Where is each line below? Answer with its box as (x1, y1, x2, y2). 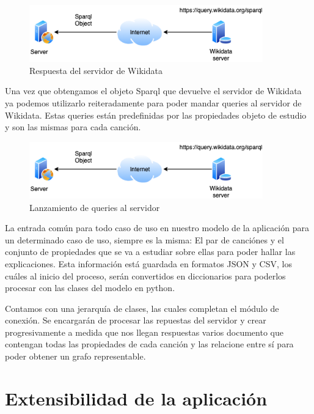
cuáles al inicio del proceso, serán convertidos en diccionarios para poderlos (5, 269, 286, 282)
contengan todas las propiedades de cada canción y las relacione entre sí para (5, 338, 294, 350)
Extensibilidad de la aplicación (5, 385, 268, 410)
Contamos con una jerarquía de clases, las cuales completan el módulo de (5, 301, 279, 314)
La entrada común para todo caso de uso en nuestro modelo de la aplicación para (5, 221, 309, 234)
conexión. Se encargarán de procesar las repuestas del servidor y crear (5, 314, 266, 327)
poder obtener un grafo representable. (5, 350, 146, 363)
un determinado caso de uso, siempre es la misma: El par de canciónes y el (5, 233, 284, 246)
